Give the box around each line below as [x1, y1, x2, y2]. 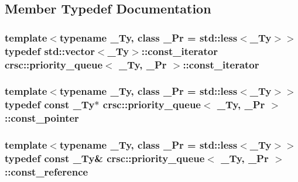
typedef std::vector [5, 43, 95, 58]
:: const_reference [5, 164, 88, 178]
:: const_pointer [5, 111, 79, 125]
